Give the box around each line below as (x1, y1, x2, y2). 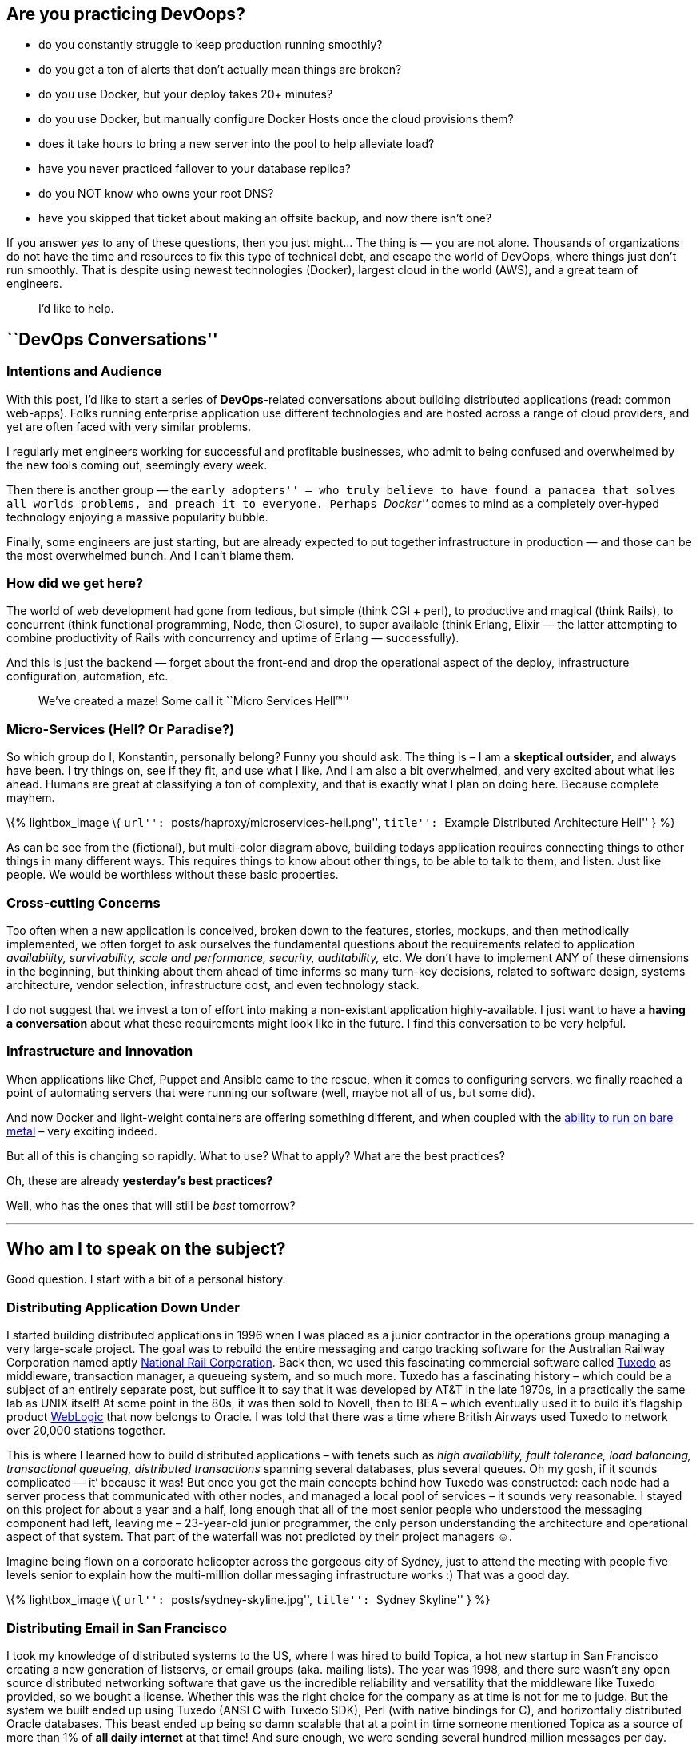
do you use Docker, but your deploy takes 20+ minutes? (38, 87, 333, 102)
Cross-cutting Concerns (6, 894, 161, 911)
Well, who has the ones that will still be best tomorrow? (6, 1198, 296, 1212)
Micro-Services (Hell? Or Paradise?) (6, 720, 235, 737)
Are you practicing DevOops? (6, 4, 245, 24)
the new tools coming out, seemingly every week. (6, 457, 268, 472)
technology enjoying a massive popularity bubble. (6, 509, 268, 524)
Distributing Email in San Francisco (6, 1619, 228, 1636)
